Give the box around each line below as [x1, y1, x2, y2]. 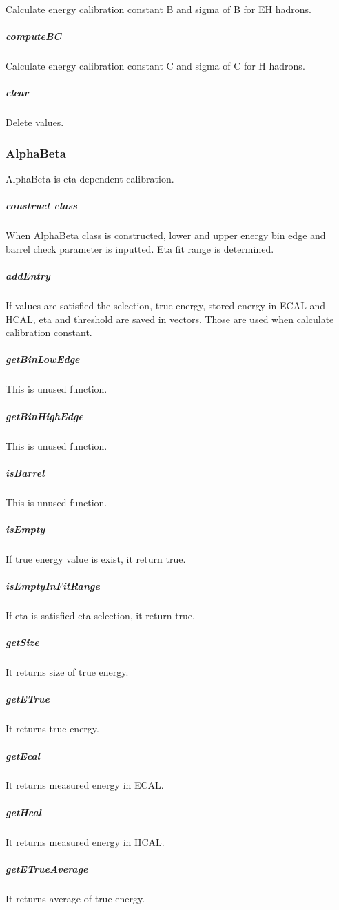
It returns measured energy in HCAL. [6, 834, 165, 849]
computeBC [6, 29, 61, 43]
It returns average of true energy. [6, 891, 145, 905]
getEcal [6, 748, 40, 763]
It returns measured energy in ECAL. [6, 778, 164, 792]
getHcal [6, 805, 41, 819]
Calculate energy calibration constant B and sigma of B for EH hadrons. [6, 2, 311, 16]
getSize [6, 635, 39, 650]
